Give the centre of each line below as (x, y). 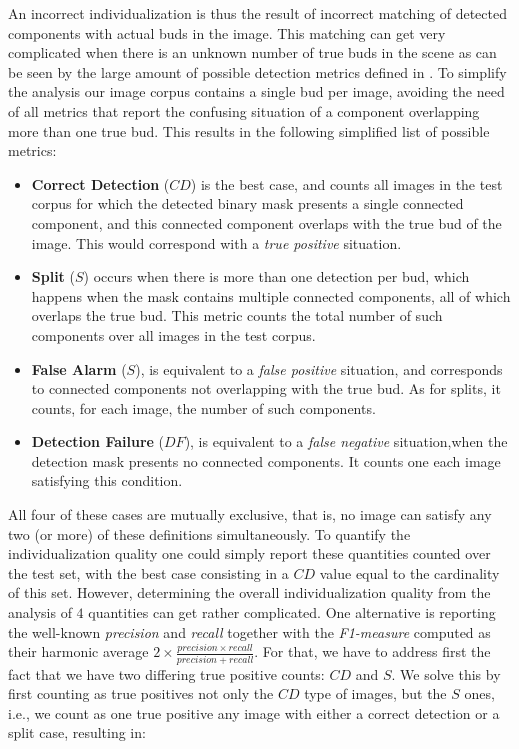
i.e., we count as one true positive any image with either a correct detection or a (254, 712)
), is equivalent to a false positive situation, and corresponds (319, 368)
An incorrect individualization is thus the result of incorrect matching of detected (257, 13)
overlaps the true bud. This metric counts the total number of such (237, 315)
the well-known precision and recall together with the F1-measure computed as (249, 631)
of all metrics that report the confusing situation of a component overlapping (244, 110)
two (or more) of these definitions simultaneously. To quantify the (209, 533)
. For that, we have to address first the (372, 651)
